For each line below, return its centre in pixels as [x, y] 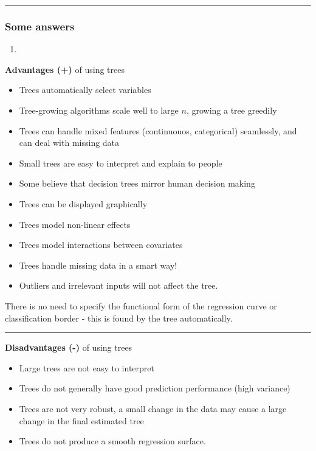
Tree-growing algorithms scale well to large [99, 110]
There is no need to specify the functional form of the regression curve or [141, 305]
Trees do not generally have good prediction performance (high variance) [155, 388]
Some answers [40, 26]
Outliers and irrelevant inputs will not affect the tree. [118, 285]
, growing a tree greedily [232, 110]
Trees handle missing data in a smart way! [98, 265]
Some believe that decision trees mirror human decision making [137, 183]
